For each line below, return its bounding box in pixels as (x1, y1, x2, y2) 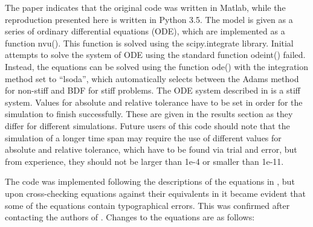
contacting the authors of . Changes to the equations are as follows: (5, 211, 255, 223)
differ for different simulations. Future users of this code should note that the (5, 119, 290, 132)
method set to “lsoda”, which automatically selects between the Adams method (5, 72, 299, 85)
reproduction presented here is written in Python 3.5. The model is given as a (5, 13, 293, 25)
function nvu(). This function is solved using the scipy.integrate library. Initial (5, 36, 294, 49)
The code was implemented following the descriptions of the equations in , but (5, 175, 295, 188)
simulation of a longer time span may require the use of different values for (5, 131, 282, 144)
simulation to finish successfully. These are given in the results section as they (5, 107, 293, 120)
